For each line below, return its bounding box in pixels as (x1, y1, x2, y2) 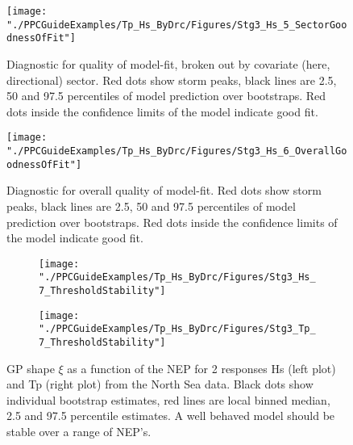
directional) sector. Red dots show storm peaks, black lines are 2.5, (6, 71, 337, 88)
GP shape (6, 359, 55, 376)
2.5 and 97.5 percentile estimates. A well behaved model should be (6, 407, 335, 424)
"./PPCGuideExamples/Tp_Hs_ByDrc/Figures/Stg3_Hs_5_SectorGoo (6, 19, 347, 31)
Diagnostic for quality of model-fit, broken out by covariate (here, (6, 55, 330, 72)
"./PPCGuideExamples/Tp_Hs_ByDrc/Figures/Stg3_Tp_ (39, 323, 316, 335)
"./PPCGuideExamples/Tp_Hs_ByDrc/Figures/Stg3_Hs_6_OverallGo (6, 145, 347, 157)
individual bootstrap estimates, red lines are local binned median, (6, 391, 330, 408)
